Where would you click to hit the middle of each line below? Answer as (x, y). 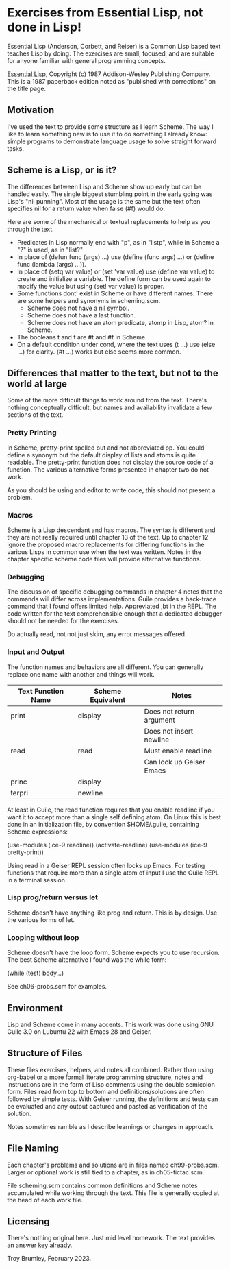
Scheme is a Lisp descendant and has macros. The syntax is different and (111, 530)
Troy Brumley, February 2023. (49, 1259)
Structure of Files (45, 1053)
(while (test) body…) (36, 973)
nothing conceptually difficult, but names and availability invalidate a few (110, 408)
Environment (35, 1008)
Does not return (169, 711)
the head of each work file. (45, 1200)
